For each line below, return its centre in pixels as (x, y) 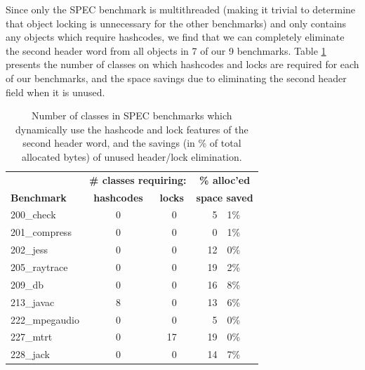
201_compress (41, 232)
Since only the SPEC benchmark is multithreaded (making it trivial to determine (181, 9)
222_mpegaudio (45, 319)
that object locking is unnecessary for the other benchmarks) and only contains (176, 23)
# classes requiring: (138, 179)
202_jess (29, 250)
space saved (225, 197)
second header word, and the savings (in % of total (132, 143)
